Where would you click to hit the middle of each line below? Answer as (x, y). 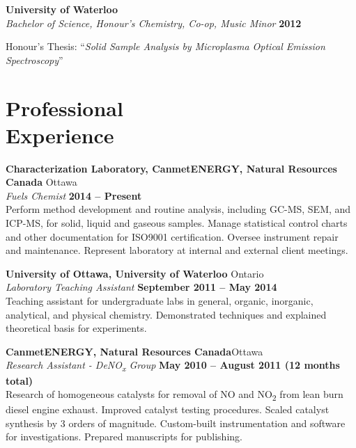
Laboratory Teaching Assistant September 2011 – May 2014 (141, 287)
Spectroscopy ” (34, 59)
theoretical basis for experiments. (76, 328)
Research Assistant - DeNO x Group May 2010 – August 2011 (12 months (173, 366)
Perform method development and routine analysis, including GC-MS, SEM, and (178, 209)
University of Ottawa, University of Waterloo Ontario (135, 273)
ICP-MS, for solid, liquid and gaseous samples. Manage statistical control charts (177, 223)
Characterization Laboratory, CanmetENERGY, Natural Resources (171, 168)
